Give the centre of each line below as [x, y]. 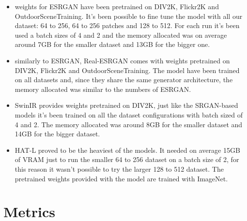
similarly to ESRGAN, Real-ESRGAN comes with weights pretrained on [122, 60]
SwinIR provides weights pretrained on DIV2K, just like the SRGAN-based [126, 105]
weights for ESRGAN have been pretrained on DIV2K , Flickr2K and [117, 6]
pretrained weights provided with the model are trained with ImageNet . [121, 178]
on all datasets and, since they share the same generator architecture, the [124, 80]
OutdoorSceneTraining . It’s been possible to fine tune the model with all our [129, 16]
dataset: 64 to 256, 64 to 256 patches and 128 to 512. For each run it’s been [127, 25]
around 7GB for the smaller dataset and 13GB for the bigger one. [112, 44]
